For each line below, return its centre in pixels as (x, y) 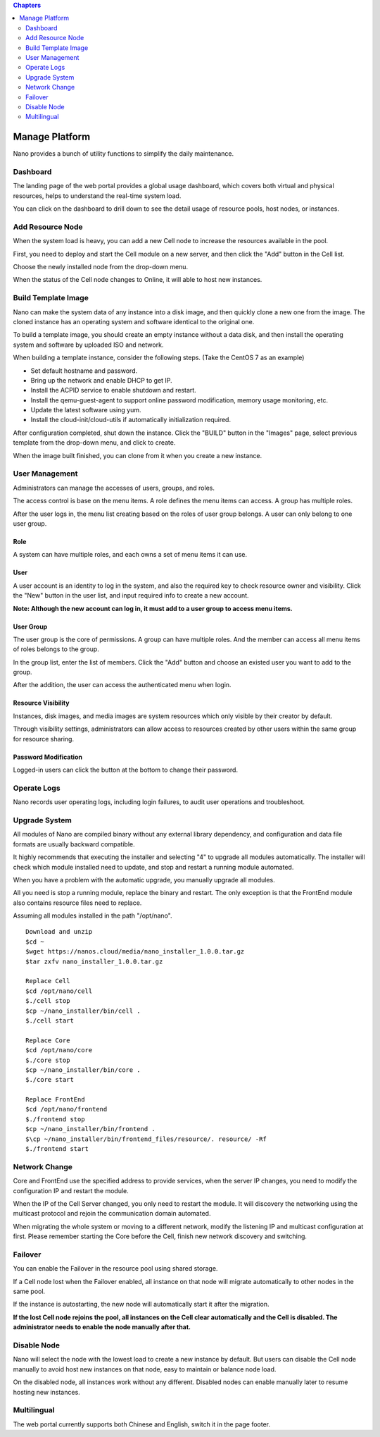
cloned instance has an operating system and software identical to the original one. (134, 321)
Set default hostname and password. (84, 371)
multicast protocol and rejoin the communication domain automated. (112, 1214)
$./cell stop (48, 1001)
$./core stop (48, 1060)
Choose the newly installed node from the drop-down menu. (101, 267)
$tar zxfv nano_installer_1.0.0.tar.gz (94, 961)
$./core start (50, 1080)
